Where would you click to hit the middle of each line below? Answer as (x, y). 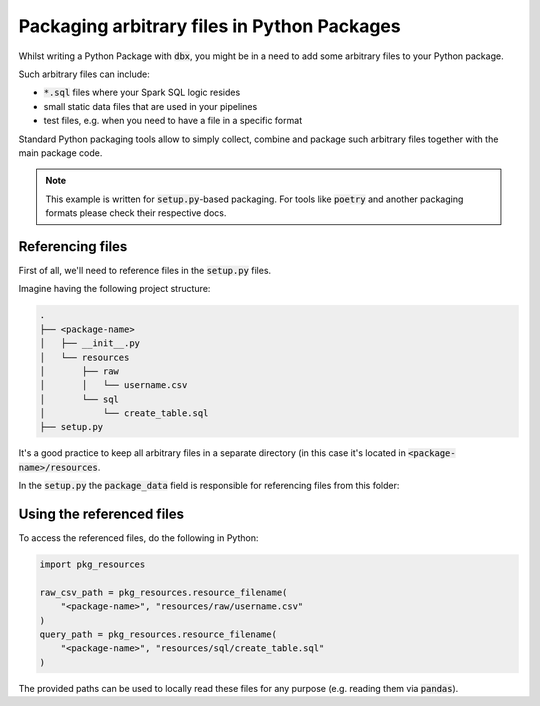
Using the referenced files (101, 514)
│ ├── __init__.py (89, 343)
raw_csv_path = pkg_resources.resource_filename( (163, 592)
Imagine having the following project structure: (114, 289)
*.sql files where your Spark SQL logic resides (142, 92)
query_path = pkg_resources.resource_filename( (158, 634)
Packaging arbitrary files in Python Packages (209, 26)
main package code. (60, 152)
